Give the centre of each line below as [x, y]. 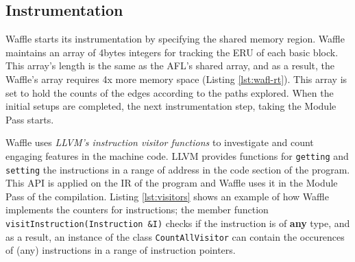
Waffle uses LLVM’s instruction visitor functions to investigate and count [160, 142]
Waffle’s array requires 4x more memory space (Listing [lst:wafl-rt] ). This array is [176, 79]
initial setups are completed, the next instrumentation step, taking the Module [171, 106]
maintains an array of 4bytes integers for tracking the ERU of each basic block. [172, 52]
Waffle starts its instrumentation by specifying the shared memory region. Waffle [175, 39]
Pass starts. [30, 119]
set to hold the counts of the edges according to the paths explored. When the [170, 92]
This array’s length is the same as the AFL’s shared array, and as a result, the [170, 65]
